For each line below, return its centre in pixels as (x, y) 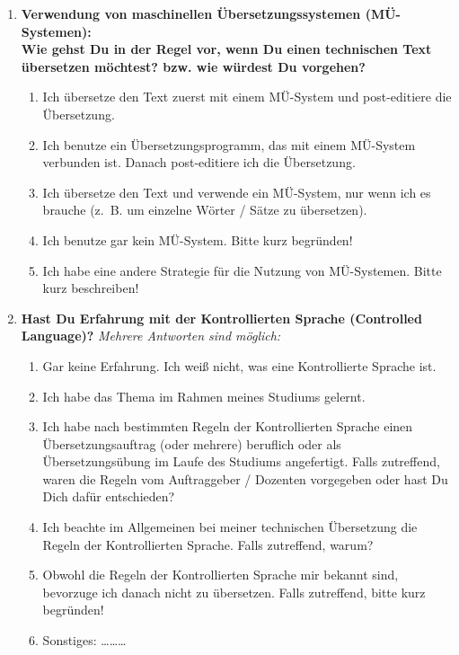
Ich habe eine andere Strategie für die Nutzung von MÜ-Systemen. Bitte (242, 270)
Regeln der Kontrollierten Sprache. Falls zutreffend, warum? (208, 544)
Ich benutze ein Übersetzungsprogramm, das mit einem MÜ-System (229, 144)
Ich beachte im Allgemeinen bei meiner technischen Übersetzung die (230, 527)
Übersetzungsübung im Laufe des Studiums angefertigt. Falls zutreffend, (241, 461)
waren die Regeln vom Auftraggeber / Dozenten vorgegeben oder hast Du (245, 478)
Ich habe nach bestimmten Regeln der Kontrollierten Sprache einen (228, 426)
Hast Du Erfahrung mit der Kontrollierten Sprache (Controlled (221, 318)
